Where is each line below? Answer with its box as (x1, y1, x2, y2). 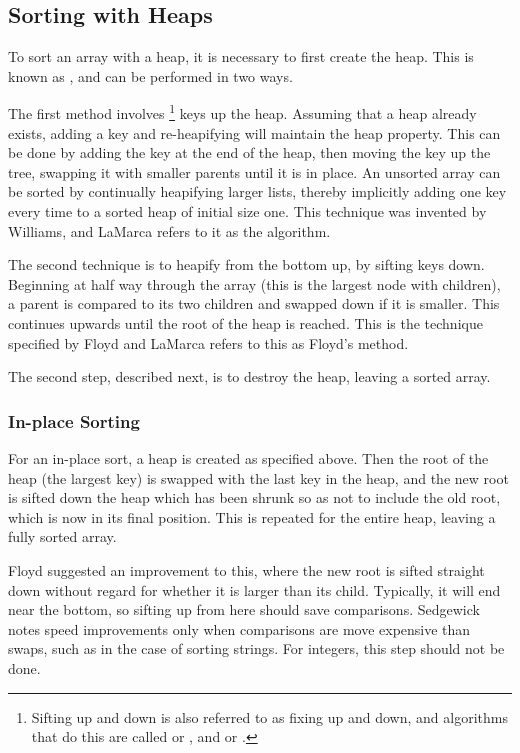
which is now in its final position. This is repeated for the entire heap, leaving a (8, 506, 496, 527)
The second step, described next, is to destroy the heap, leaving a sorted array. (8, 366, 491, 387)
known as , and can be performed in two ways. (8, 65, 293, 86)
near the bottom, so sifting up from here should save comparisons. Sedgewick (8, 599, 480, 620)
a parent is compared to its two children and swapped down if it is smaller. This (8, 293, 500, 314)
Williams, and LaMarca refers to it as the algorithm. (8, 220, 331, 241)
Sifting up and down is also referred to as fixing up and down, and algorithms (31, 706, 508, 727)
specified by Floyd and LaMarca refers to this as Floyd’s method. (8, 332, 409, 353)
